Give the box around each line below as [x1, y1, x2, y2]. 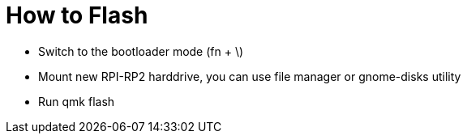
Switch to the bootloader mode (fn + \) [38, 44, 244, 58]
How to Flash [6, 2, 148, 29]
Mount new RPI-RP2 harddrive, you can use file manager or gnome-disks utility [38, 69, 461, 83]
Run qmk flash [38, 94, 115, 108]
